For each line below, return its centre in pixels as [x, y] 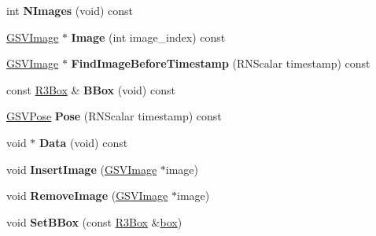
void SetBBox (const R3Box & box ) [94, 221]
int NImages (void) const [70, 10]
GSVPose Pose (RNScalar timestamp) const [114, 116]
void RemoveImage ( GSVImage [87, 195]
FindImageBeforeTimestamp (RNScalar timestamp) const [221, 63]
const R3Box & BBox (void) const [91, 89]
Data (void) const [84, 142]
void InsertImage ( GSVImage [82, 169]
